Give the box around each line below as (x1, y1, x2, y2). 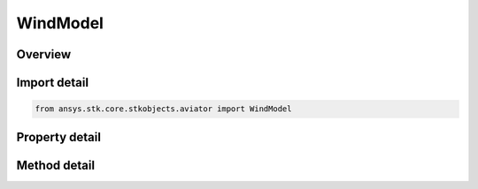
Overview (16, 47, 72, 62)
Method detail (16, 157, 96, 172)
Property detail (16, 129, 102, 145)
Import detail (16, 75, 89, 90)
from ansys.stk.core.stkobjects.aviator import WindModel (35, 104, 292, 114)
